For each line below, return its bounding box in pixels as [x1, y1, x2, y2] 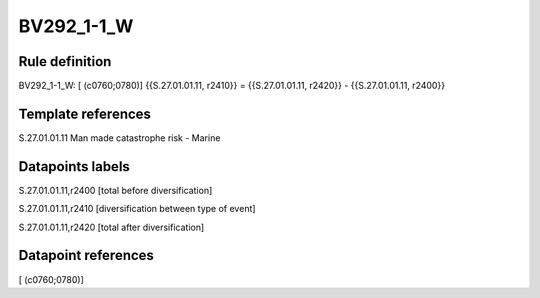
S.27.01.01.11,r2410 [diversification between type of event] [18, 203, 256, 215]
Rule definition [18, 53, 112, 70]
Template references [18, 105, 152, 122]
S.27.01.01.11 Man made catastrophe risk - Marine [18, 131, 221, 144]
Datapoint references [18, 247, 155, 264]
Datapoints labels [18, 158, 130, 175]
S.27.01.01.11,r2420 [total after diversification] [18, 221, 205, 233]
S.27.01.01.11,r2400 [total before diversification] [18, 184, 213, 196]
